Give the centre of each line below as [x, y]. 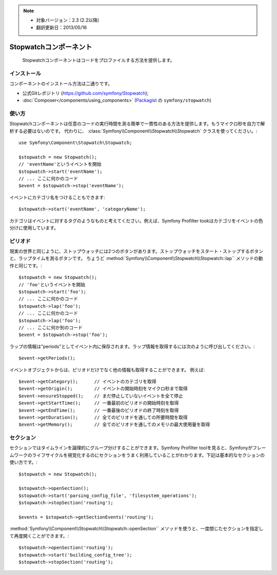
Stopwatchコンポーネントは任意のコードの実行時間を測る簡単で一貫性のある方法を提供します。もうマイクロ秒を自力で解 [137, 124]
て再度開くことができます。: [39, 536]
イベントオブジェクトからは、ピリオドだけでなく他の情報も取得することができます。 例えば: [107, 370]
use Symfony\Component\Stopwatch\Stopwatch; [76, 143]
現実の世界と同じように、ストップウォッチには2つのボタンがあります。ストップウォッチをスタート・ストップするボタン [136, 251]
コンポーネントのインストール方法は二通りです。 [61, 84]
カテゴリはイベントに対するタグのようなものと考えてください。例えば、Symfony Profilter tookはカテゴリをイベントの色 [136, 221]
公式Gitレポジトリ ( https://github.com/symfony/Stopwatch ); [85, 93]
